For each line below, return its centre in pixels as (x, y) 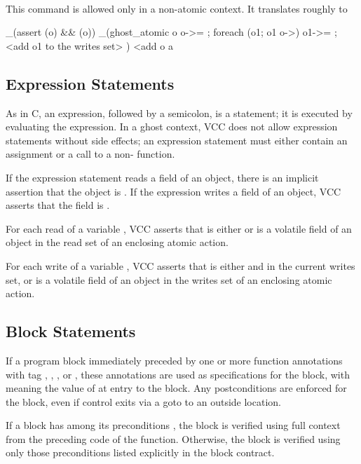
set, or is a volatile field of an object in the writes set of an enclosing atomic (169, 279)
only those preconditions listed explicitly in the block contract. (140, 452)
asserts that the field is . (58, 205)
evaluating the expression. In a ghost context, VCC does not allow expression (172, 127)
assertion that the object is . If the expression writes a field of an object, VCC (173, 191)
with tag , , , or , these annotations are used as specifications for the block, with (178, 374)
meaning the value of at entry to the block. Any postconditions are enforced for (176, 388)
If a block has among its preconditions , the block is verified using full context (173, 425)
